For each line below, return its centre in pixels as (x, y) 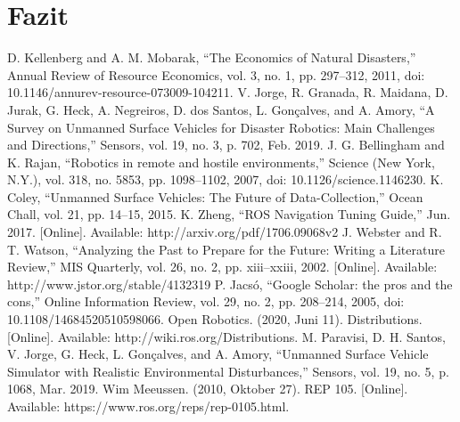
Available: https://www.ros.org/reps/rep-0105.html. (148, 406)
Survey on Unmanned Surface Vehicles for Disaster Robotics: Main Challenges (221, 127)
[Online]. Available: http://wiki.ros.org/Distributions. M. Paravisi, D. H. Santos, (226, 336)
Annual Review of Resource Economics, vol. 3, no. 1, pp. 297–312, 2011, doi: (216, 74)
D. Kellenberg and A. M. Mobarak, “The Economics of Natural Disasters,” (212, 57)
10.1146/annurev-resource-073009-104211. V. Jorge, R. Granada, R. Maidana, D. (228, 92)
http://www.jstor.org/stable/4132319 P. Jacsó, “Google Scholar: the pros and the (230, 284)
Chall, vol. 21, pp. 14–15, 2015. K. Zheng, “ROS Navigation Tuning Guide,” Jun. (229, 214)
